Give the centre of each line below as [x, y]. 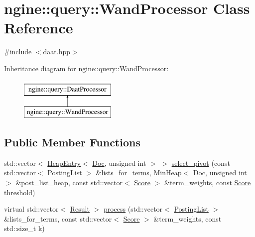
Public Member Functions [72, 142]
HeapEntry [64, 163]
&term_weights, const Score [207, 182]
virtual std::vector [31, 209]
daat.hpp [57, 52]
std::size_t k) [24, 228]
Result [80, 209]
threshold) [20, 192]
